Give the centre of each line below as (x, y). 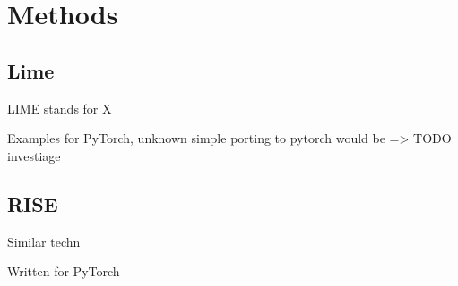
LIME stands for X (60, 108)
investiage (34, 155)
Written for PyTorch (64, 271)
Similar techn (44, 241)
